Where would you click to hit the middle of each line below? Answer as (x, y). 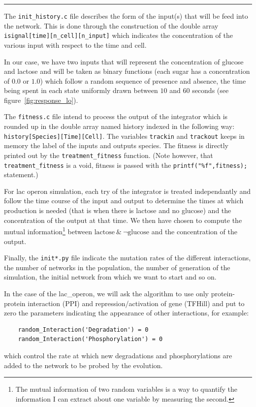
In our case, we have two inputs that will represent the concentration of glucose (124, 61)
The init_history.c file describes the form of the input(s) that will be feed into (126, 16)
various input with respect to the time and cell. (75, 45)
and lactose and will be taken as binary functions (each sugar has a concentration (127, 71)
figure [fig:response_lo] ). (41, 100)
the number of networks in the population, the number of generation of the (117, 267)
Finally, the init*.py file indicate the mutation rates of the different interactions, (128, 258)
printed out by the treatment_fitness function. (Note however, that (109, 155)
